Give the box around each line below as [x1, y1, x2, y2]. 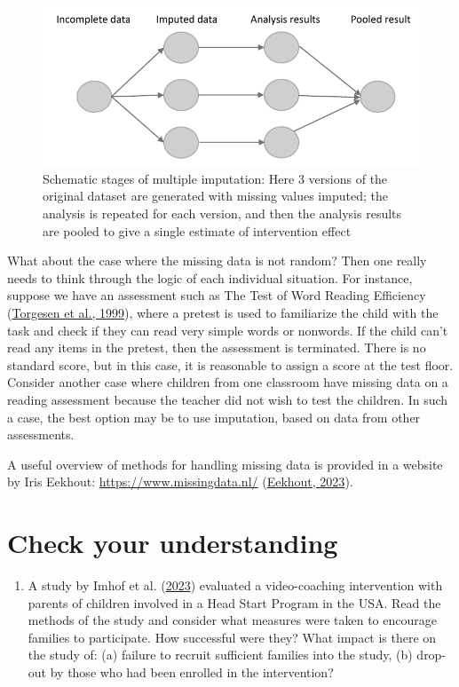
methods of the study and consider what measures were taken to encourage [28, 611, 437, 629]
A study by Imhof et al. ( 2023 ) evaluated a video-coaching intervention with [28, 576, 443, 594]
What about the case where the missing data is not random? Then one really [7, 251, 427, 270]
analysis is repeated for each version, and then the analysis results [43, 203, 402, 222]
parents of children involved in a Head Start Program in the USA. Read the [28, 593, 441, 612]
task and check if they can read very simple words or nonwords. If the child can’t [7, 320, 448, 339]
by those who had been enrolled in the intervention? [50, 662, 334, 681]
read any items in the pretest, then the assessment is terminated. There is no [7, 338, 426, 357]
